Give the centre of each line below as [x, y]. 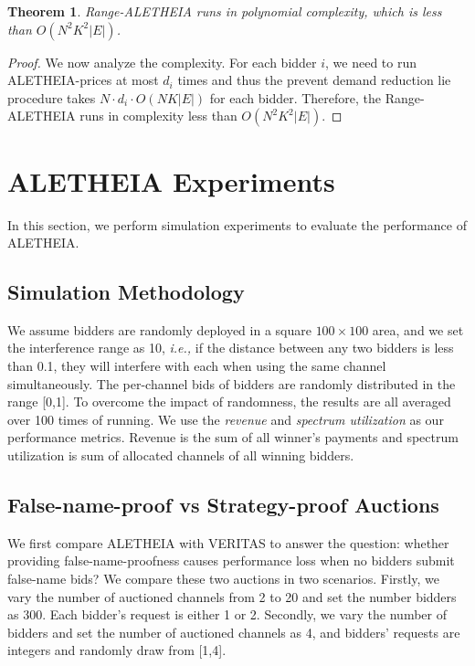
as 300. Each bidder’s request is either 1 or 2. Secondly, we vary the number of [227, 614]
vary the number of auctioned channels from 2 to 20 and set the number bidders [232, 596]
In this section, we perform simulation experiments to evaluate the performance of [237, 224]
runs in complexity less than [158, 116]
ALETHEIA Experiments [171, 180]
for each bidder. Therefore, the [296, 97]
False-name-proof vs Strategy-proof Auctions [223, 505]
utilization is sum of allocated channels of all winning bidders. [181, 455]
